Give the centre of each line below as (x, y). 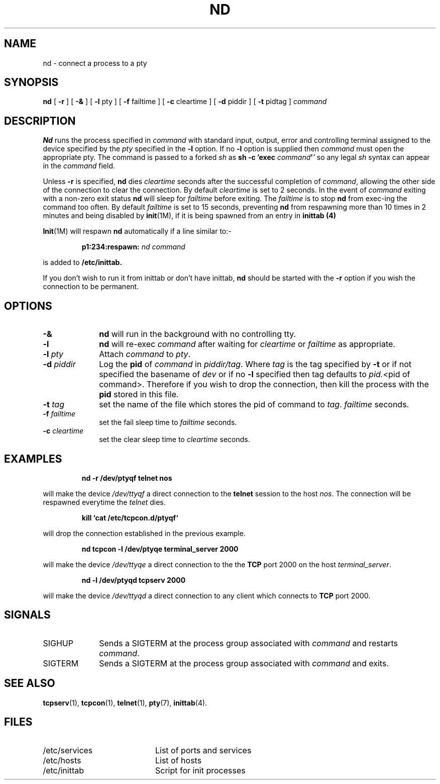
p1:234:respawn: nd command (133, 247)
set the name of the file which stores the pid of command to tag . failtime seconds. (254, 405)
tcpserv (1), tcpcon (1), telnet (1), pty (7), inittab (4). (125, 703)
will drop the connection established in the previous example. (144, 533)
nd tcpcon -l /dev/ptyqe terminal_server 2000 (160, 549)
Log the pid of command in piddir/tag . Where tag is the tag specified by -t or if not (255, 364)
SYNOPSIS (31, 82)
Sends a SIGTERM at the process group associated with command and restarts (248, 643)
